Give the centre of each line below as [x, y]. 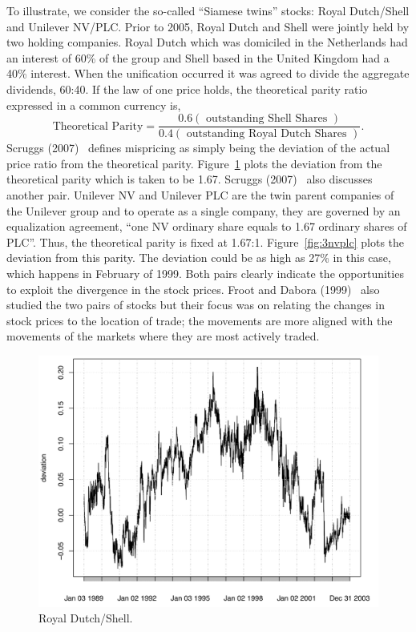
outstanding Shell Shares [267, 119]
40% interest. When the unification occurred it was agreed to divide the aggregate [208, 73]
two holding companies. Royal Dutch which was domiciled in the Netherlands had [207, 42]
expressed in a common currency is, [94, 105]
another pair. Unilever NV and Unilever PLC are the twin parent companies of [200, 195]
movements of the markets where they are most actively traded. [163, 336]
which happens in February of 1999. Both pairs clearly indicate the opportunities [205, 273]
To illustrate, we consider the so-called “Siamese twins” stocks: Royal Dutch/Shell [208, 10]
